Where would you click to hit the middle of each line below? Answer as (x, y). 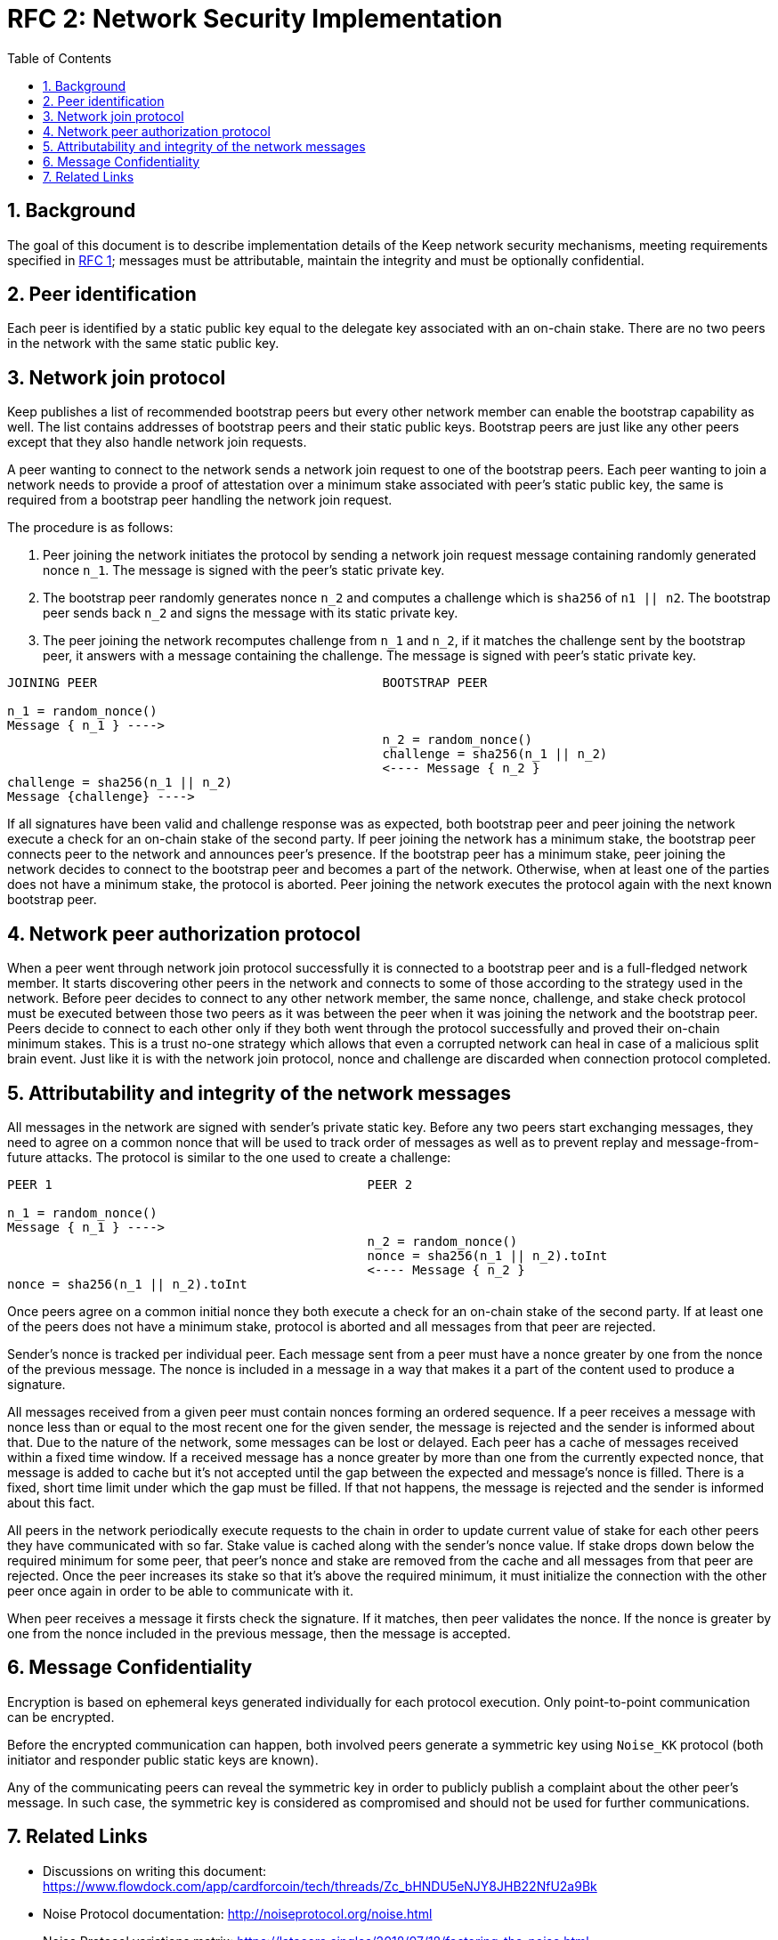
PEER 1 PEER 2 (210, 1184)
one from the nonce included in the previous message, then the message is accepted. (259, 1633)
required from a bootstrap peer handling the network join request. (200, 500)
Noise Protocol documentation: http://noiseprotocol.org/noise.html (238, 1913)
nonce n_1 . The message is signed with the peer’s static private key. (244, 570)
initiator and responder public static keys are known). (163, 1759)
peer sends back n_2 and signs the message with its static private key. (251, 613)
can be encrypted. (61, 1717)
